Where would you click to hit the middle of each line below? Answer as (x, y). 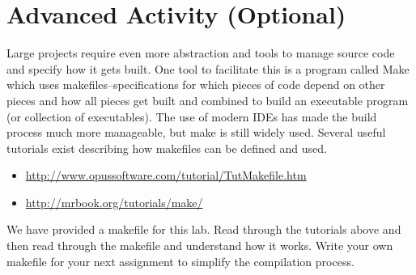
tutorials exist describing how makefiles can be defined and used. (167, 148)
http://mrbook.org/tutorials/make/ (114, 202)
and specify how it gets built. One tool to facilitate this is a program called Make (208, 68)
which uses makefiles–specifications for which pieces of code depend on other (196, 85)
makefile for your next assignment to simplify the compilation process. (180, 261)
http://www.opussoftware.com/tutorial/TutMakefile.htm (166, 175)
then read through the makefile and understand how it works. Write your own (200, 245)
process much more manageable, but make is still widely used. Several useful (196, 132)
